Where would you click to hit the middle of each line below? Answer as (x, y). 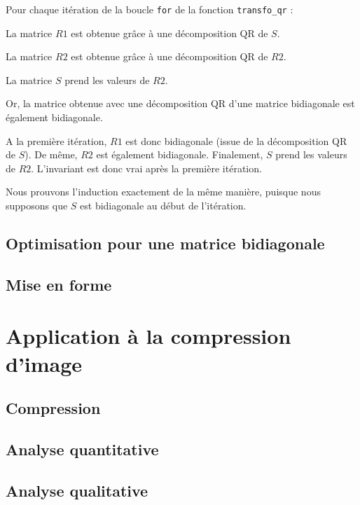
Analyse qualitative (77, 490)
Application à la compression (148, 336)
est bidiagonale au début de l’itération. (163, 205)
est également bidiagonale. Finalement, (180, 154)
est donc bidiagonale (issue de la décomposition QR (236, 140)
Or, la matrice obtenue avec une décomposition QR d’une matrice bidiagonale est (180, 103)
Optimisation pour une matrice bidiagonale (165, 243)
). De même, (51, 154)
